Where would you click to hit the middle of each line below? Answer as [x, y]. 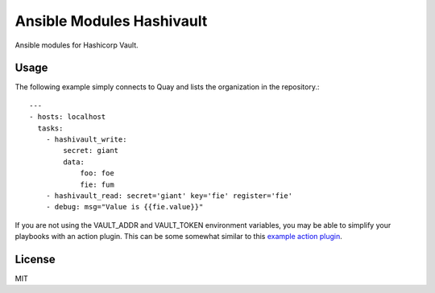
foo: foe [97, 173]
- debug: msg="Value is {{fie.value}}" [124, 207]
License [35, 259]
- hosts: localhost [68, 117]
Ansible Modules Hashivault [111, 21]
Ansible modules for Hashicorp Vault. [77, 45]
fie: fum [97, 184]
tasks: [50, 128]
